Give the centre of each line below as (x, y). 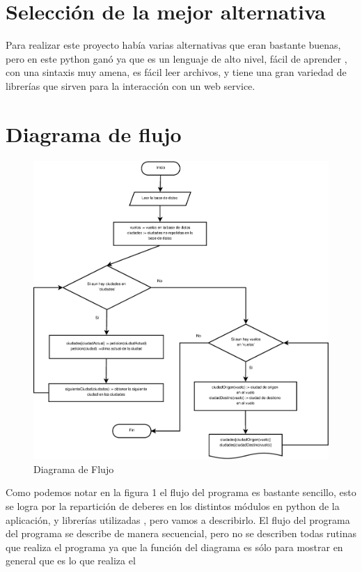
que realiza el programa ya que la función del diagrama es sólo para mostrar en (174, 547)
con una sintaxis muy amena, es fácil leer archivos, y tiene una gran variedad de (176, 72)
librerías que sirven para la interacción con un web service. (131, 85)
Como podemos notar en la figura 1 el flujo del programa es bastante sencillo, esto (181, 492)
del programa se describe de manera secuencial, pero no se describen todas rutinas (181, 533)
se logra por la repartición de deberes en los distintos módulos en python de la (173, 506)
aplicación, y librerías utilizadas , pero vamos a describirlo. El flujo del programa (178, 519)
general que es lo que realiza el (71, 561)
